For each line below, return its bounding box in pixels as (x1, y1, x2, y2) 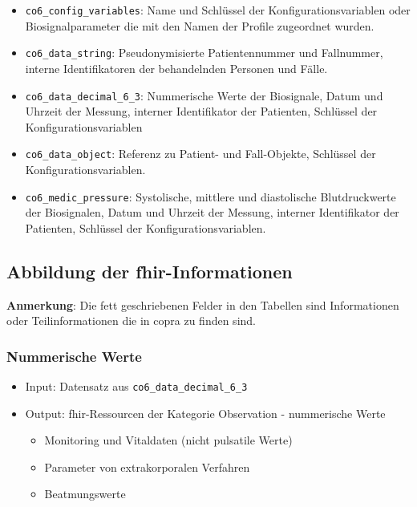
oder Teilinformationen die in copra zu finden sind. (6, 312, 256, 329)
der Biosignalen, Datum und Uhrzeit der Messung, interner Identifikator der (25, 204, 399, 221)
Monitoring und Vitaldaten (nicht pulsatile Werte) (44, 432, 293, 448)
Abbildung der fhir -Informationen (6, 258, 293, 283)
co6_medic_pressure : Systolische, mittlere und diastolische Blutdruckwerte (25, 188, 396, 205)
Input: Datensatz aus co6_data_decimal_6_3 (25, 378, 248, 395)
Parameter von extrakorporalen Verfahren (44, 458, 250, 475)
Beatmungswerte (44, 485, 126, 502)
